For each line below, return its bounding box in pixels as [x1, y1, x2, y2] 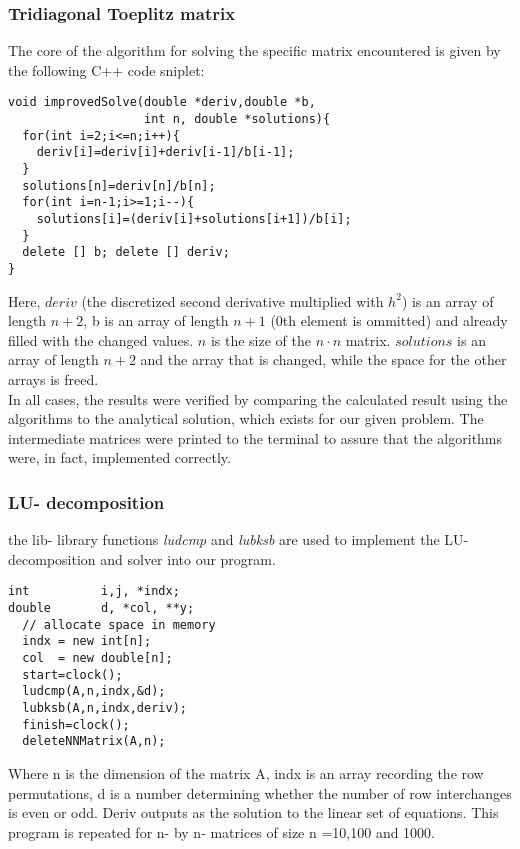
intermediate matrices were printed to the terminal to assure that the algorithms [8, 427, 503, 448]
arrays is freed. [8, 369, 99, 389]
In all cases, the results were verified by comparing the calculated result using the [8, 388, 508, 409]
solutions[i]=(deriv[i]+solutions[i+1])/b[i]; [36, 212, 352, 226]
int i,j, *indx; [8, 584, 180, 599]
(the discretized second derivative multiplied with [81, 290, 384, 311]
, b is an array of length [83, 310, 229, 331]
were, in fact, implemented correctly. [8, 447, 231, 468]
